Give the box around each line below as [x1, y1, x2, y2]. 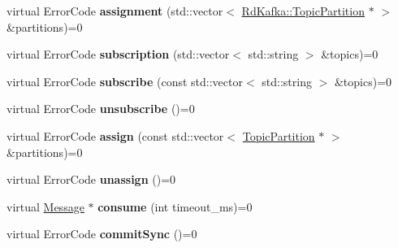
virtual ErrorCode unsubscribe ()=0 [6, 100, 195, 117]
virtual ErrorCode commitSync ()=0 [6, 225, 197, 242]
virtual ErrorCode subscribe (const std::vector [6, 72, 243, 89]
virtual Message [6, 198, 84, 215]
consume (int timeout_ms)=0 [97, 198, 253, 215]
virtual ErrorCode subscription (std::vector [6, 46, 230, 63]
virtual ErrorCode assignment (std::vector [6, 2, 223, 19]
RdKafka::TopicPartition [241, 2, 365, 19]
